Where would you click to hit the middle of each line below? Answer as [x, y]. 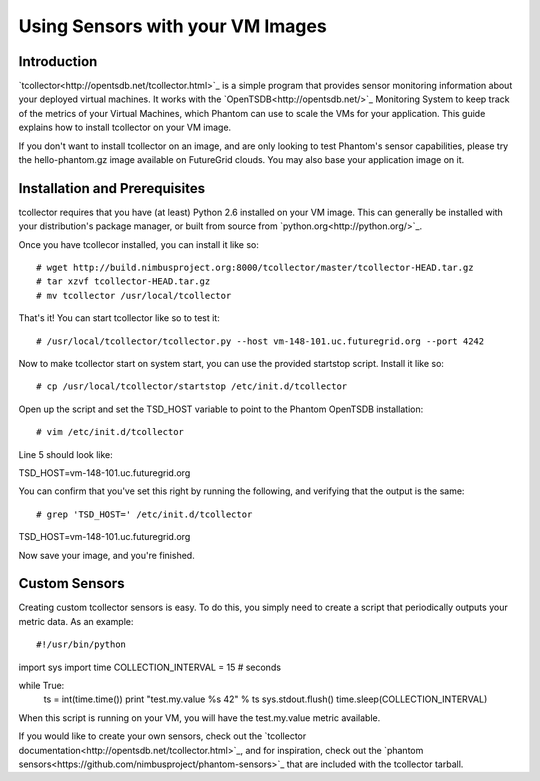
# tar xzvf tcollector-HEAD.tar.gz [123, 281]
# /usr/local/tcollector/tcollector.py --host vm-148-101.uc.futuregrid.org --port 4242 [260, 341]
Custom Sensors [71, 583]
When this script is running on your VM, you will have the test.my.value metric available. [199, 717]
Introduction [58, 61]
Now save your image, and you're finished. [106, 555]
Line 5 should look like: [66, 454]
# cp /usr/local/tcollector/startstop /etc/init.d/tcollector [192, 386]
